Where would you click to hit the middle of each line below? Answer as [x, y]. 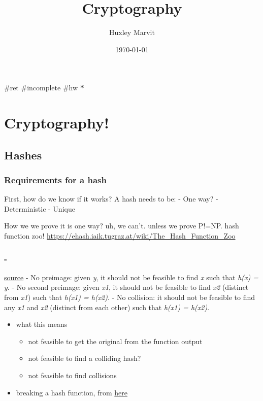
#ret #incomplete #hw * [44, 88]
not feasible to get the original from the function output [115, 341]
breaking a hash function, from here [72, 392]
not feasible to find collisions [72, 375]
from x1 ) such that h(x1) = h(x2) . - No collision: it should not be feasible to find [130, 297]
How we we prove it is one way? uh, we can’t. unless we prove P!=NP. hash [122, 226]
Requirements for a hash [56, 179]
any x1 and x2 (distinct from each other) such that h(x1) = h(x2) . [107, 307]
